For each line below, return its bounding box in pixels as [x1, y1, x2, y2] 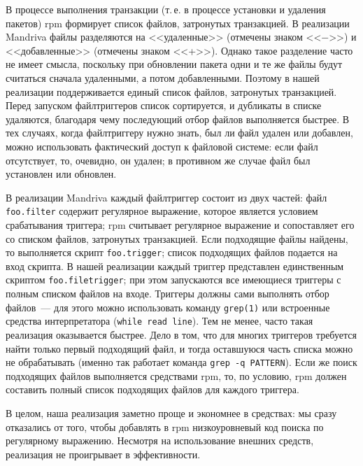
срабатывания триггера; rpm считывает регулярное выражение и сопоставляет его [6, 217, 355, 232]
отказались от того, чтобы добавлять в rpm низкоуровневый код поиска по [6, 419, 324, 434]
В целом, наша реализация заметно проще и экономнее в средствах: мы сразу [6, 406, 337, 420]
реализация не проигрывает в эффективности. [6, 446, 201, 461]
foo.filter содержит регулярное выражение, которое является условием [6, 204, 318, 218]
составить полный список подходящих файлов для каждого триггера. [6, 382, 299, 397]
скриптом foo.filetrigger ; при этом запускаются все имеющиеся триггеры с [6, 272, 341, 287]
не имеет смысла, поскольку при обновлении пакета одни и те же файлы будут [6, 57, 343, 71]
